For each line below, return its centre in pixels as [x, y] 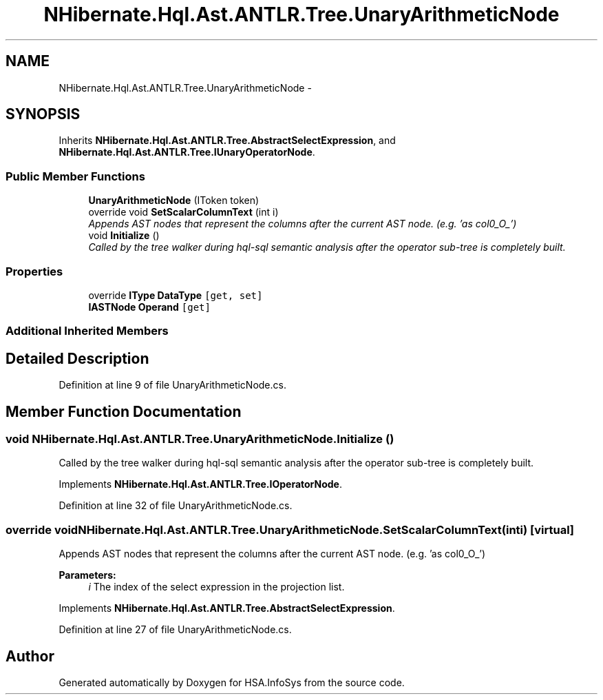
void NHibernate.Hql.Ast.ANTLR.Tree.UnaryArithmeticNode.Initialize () [200, 439]
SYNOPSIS [43, 114]
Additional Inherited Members [87, 331]
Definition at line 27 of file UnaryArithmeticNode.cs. [175, 630]
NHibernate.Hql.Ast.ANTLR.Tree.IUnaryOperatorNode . [187, 152]
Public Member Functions [75, 176]
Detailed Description [77, 358]
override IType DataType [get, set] [176, 295]
